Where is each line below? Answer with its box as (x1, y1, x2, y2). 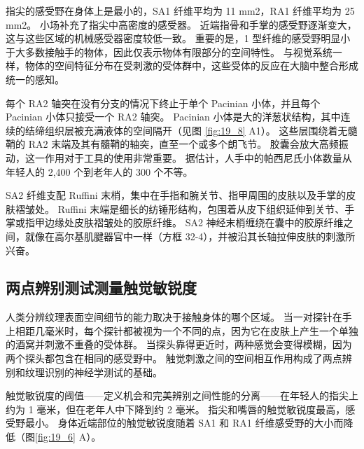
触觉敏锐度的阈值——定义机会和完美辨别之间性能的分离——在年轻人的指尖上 (6, 388, 358, 403)
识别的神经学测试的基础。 (44, 364, 162, 379)
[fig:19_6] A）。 (35, 429, 101, 444)
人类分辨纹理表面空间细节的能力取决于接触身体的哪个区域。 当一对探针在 (6, 310, 342, 324)
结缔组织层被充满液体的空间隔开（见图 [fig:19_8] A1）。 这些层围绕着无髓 (24, 123, 358, 137)
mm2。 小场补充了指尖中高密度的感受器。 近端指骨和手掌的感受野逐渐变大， (6, 17, 357, 32)
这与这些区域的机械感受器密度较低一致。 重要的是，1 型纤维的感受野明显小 (6, 31, 351, 46)
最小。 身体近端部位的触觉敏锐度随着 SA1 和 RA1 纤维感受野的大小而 (24, 415, 344, 430)
